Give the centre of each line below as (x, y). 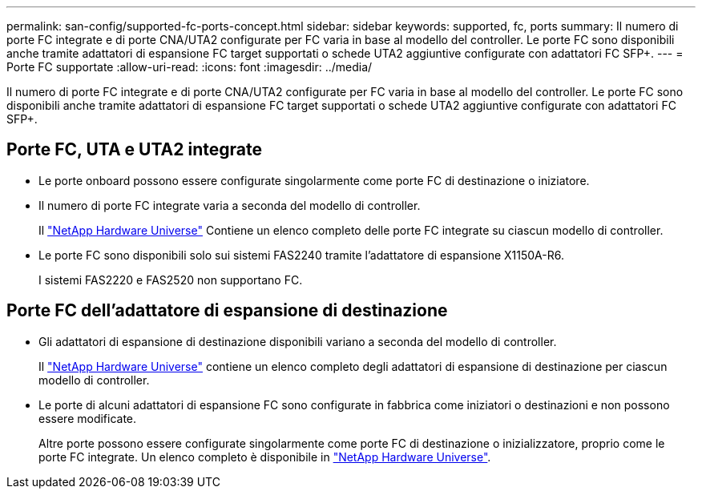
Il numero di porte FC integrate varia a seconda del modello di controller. (230, 205)
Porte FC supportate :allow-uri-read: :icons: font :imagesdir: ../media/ (190, 67)
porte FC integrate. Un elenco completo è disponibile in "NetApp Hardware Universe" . (265, 457)
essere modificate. (88, 418)
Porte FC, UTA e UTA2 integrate (134, 150)
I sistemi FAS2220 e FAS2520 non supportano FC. (171, 280)
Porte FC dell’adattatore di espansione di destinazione (227, 311)
